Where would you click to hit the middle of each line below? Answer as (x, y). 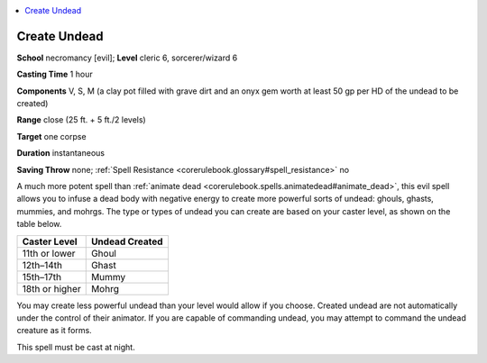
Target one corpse (51, 136)
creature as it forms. (54, 331)
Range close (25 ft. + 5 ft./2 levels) (81, 120)
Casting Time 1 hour (55, 74)
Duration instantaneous (61, 153)
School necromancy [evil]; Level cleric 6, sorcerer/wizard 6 (127, 58)
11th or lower (49, 253)
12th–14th (42, 265)
